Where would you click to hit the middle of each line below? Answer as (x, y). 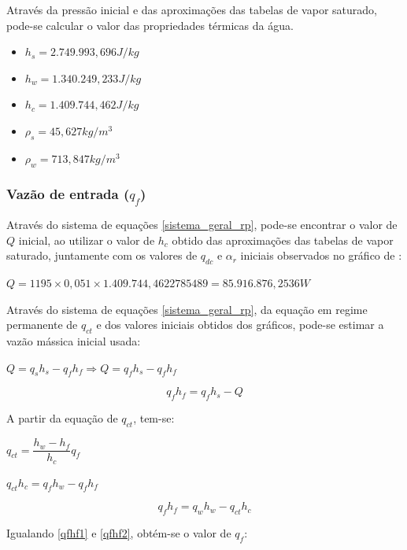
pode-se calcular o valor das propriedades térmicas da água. (150, 25)
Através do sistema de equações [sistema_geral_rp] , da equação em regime (187, 309)
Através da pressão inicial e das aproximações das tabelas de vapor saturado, (192, 9)
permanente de (42, 325)
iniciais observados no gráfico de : (321, 255)
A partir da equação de (62, 418)
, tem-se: (154, 418)
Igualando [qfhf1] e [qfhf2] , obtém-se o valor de (119, 533)
